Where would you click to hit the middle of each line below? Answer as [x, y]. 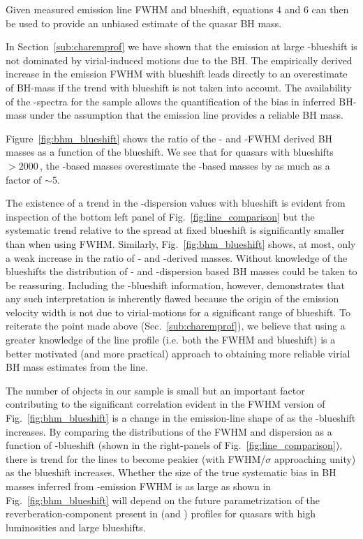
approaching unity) [315, 458]
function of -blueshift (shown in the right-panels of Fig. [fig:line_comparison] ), [174, 445]
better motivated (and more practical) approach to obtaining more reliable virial [178, 353]
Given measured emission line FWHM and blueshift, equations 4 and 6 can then [177, 9]
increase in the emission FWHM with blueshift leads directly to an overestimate [177, 74]
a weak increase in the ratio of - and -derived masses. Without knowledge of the [177, 257]
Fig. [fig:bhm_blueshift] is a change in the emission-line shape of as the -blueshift [181, 418]
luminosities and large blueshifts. [76, 527]
